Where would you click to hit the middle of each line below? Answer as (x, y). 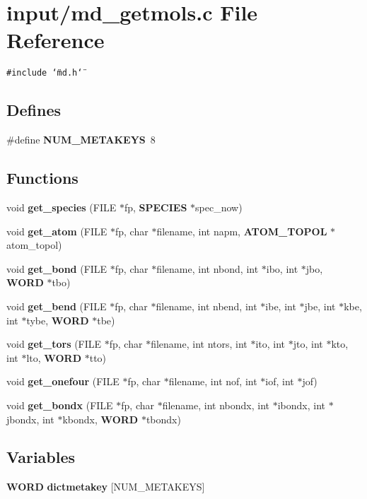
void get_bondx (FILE (60, 405)
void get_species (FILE (62, 207)
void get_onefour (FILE (63, 381)
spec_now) (219, 207)
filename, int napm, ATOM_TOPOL (242, 231)
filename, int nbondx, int (216, 405)
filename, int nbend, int (206, 306)
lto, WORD (54, 357)
